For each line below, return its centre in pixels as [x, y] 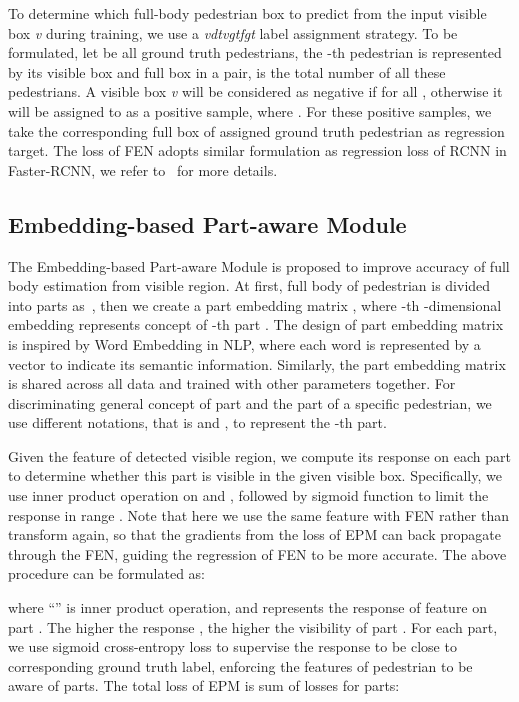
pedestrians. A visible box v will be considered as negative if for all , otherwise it [255, 91]
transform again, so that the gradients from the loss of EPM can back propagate [254, 534]
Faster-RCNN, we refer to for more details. [143, 169]
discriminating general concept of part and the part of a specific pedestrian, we [250, 402]
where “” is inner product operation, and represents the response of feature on [248, 607]
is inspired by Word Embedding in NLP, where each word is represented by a [244, 343]
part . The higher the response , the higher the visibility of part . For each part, [253, 626]
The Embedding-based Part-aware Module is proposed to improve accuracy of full [259, 265]
